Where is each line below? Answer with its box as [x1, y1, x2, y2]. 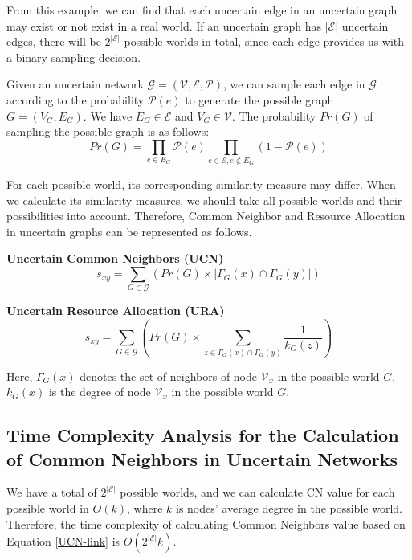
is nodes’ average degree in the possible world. [175, 500, 402, 517]
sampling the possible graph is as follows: [6, 123, 210, 140]
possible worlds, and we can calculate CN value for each [120, 484, 395, 501]
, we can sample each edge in [223, 76, 365, 92]
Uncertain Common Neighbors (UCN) [6, 250, 224, 267]
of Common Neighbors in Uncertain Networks [6, 446, 398, 471]
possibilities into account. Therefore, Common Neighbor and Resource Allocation [6, 207, 406, 224]
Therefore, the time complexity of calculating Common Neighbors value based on [6, 515, 406, 532]
